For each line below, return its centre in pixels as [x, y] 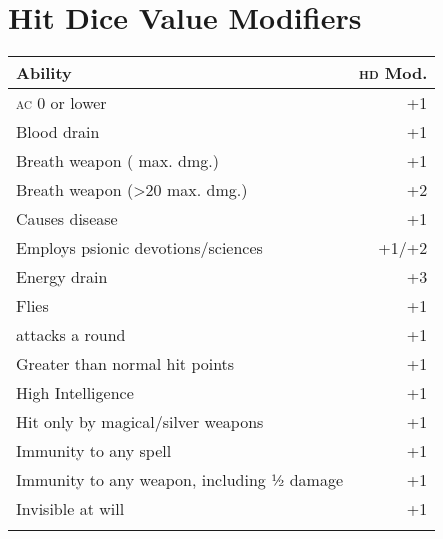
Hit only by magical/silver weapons [140, 422]
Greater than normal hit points [125, 364]
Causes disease [67, 219]
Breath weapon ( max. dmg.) [117, 161]
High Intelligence [75, 393]
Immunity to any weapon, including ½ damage [179, 480]
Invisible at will [70, 509]
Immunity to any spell [94, 451]
